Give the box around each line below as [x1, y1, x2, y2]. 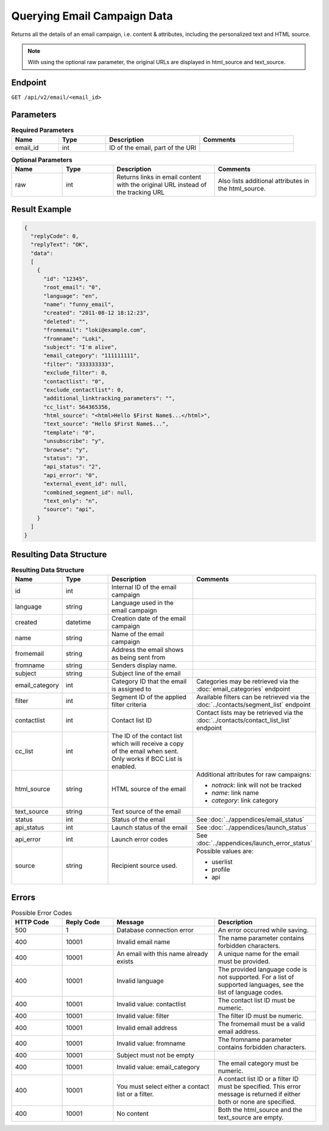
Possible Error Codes [11, 909, 73, 917]
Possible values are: [196, 847, 254, 856]
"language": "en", [43, 292, 99, 299]
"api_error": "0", [43, 472, 99, 479]
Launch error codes [111, 835, 168, 844]
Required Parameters [11, 126, 74, 134]
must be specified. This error [218, 1082, 302, 1091]
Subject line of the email [111, 669, 181, 678]
